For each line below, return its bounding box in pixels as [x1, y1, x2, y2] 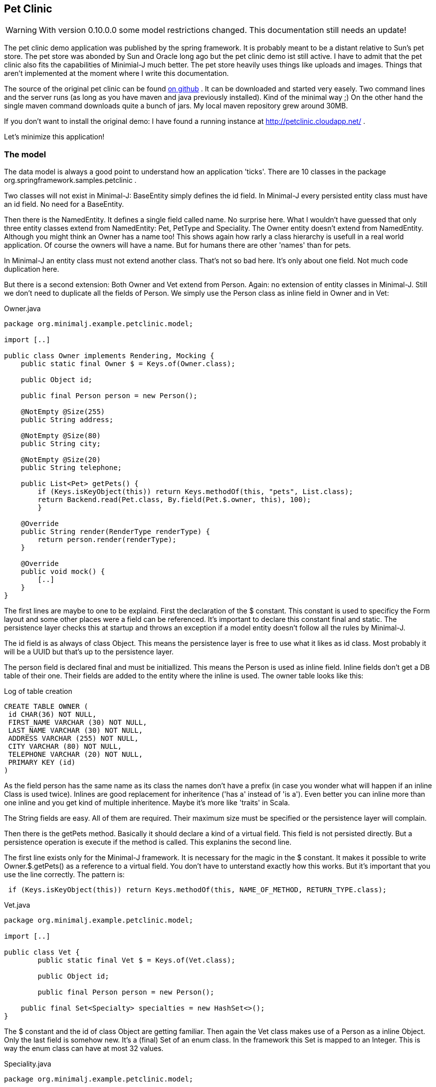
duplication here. [4, 265, 59, 274]
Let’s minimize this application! [4, 132, 105, 141]
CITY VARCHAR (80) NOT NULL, [8, 742, 122, 751]
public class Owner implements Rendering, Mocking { [4, 352, 215, 360]
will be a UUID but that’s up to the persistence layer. [4, 647, 174, 656]
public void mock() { [20, 567, 105, 576]
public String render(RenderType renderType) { [20, 528, 211, 536]
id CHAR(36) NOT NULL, [8, 710, 97, 719]
